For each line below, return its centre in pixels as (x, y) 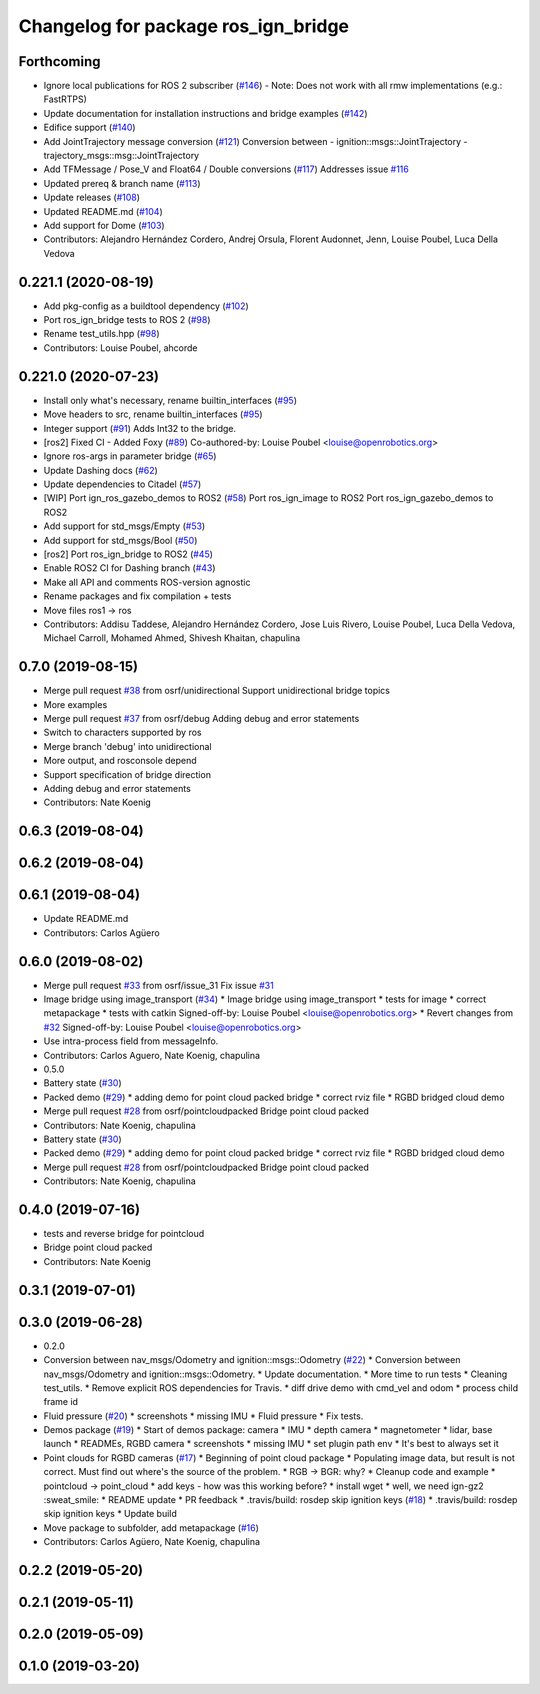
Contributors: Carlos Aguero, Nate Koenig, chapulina (151, 1055)
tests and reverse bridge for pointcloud (124, 1234)
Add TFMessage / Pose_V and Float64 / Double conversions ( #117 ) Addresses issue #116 (226, 169)
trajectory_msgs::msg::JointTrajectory (121, 156)
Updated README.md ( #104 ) (103, 211)
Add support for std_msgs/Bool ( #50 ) (120, 540)
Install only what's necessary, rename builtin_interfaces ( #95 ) (170, 400)
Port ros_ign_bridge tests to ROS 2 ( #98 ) (127, 320)
